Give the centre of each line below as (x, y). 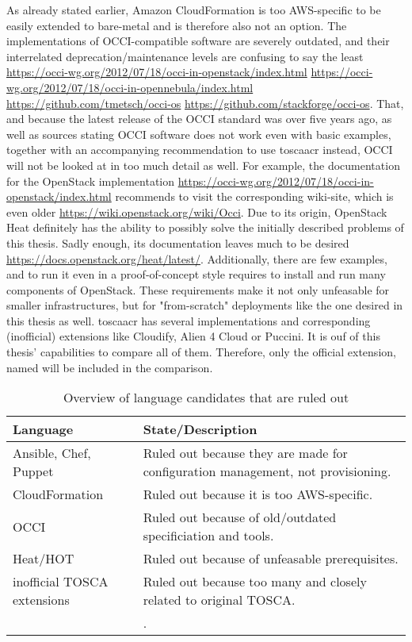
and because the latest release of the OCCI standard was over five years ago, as (199, 119)
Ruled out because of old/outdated (240, 517)
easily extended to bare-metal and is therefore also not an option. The (177, 25)
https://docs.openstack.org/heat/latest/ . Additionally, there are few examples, (197, 258)
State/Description (200, 429)
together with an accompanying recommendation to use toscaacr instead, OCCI (200, 150)
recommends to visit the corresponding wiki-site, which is (254, 196)
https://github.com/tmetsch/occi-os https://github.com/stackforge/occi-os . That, (205, 103)
